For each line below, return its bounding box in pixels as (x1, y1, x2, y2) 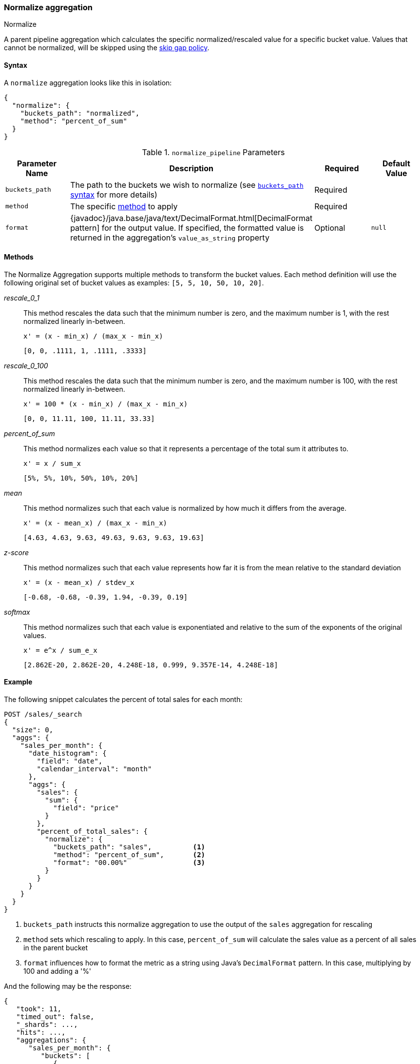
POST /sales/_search (4, 710, 82, 719)
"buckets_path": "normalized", (20, 109, 140, 117)
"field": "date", (37, 757, 103, 765)
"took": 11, (16, 1005, 62, 1013)
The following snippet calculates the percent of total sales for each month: (4, 695, 243, 704)
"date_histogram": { (28, 749, 107, 758)
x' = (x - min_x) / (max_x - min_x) (23, 332, 163, 340)
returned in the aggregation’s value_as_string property (70, 232, 269, 242)
